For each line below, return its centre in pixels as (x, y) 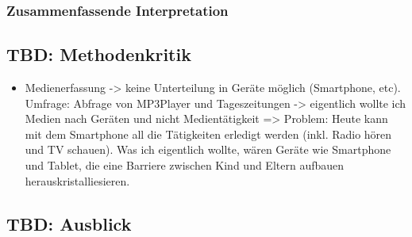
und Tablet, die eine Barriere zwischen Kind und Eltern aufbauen (185, 165)
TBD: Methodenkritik (99, 54)
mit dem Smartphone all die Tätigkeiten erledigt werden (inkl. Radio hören (208, 134)
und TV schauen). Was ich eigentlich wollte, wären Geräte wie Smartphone (208, 149)
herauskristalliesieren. (77, 180)
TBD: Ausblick (69, 223)
